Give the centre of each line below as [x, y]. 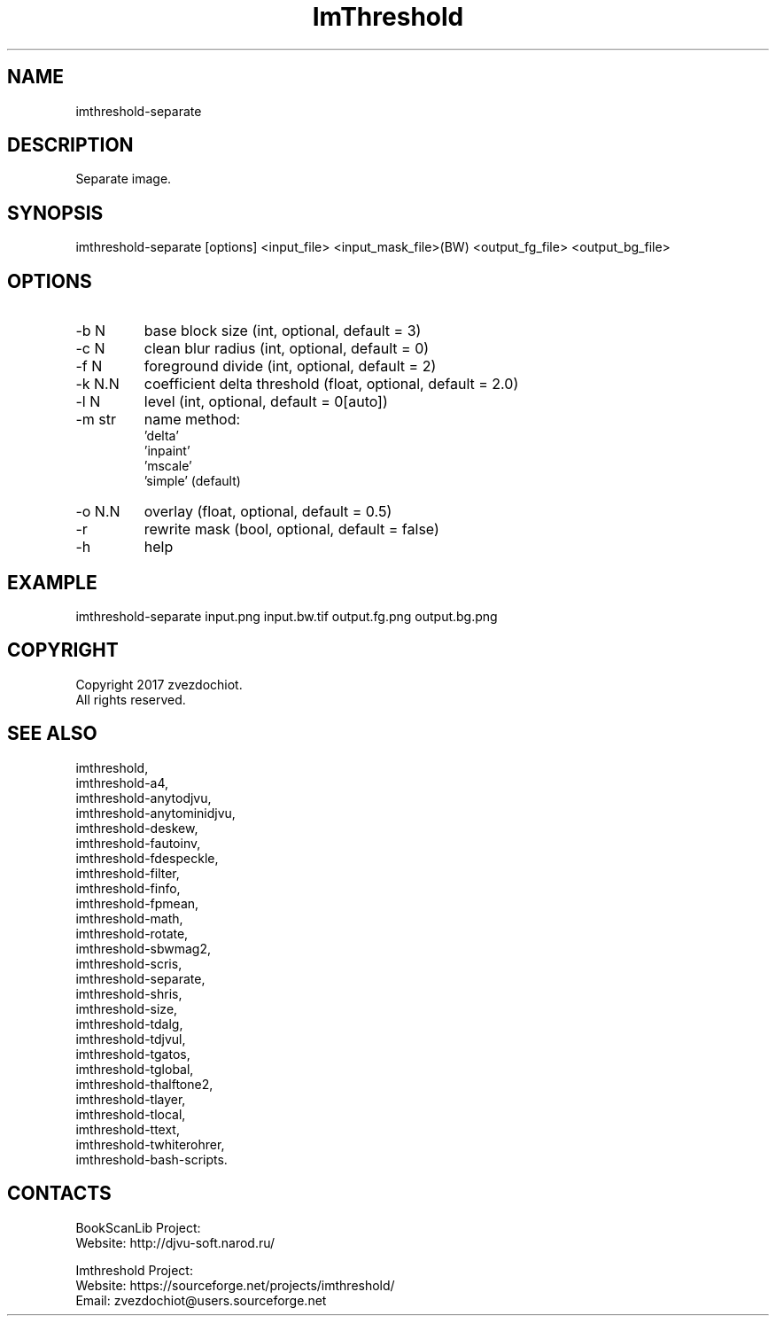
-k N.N [97, 384]
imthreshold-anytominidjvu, [155, 813]
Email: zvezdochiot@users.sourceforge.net [201, 1300]
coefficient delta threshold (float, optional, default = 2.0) [331, 384]
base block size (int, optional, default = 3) [283, 331]
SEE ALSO [52, 734]
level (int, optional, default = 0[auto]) [266, 402]
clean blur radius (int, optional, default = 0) [287, 349]
